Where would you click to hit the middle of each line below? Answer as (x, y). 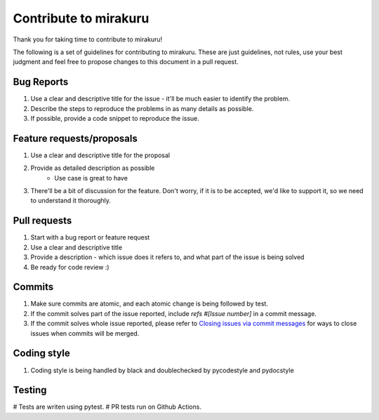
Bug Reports (41, 82)
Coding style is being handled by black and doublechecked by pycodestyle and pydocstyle (162, 370)
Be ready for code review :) (70, 267)
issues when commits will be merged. (85, 333)
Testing (30, 390)
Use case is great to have (91, 178)
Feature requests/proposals (75, 138)
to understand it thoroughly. (71, 201)
